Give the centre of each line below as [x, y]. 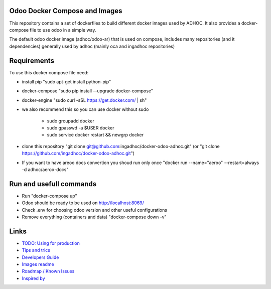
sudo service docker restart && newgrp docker [95, 135]
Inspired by [33, 278]
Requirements [32, 60]
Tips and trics [36, 250]
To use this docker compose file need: [49, 72]
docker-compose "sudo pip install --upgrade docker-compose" [87, 91]
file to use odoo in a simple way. [63, 30]
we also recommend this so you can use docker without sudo [85, 109]
